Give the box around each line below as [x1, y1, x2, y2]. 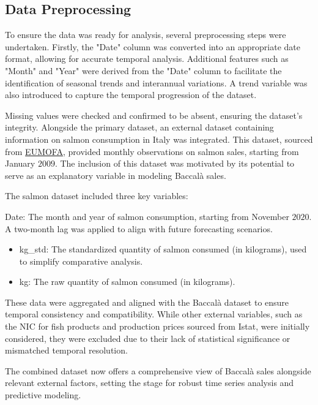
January [5, 157, 35, 170]
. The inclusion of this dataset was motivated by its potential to [54, 157, 295, 170]
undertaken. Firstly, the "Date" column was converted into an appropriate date [5, 40, 300, 53]
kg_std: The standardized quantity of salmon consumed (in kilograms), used [19, 243, 307, 255]
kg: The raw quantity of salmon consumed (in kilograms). [19, 275, 235, 288]
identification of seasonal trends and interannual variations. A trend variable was [5, 76, 308, 89]
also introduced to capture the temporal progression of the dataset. [5, 88, 257, 101]
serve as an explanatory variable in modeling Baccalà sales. [5, 168, 226, 181]
